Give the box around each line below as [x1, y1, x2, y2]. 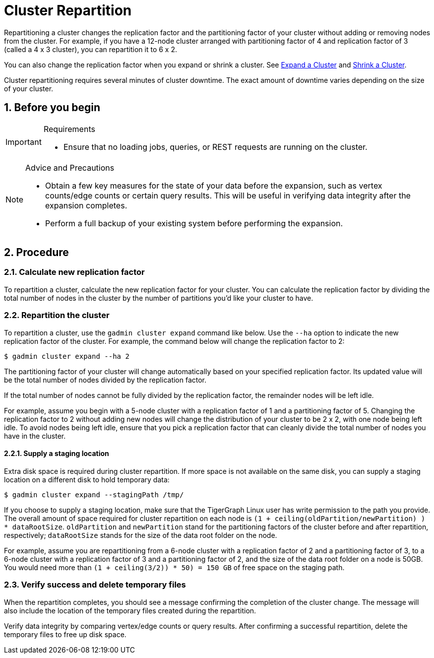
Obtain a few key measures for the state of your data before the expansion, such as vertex [45, 180, 382, 191]
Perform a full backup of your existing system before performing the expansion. [45, 218, 343, 228]
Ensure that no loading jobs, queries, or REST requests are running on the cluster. [63, 141, 368, 152]
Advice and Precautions [25, 162, 115, 173]
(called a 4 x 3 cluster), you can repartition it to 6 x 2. [4, 45, 178, 54]
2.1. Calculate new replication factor [4, 267, 145, 277]
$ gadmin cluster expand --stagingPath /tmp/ [4, 490, 184, 499]
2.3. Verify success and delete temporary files [4, 580, 186, 590]
